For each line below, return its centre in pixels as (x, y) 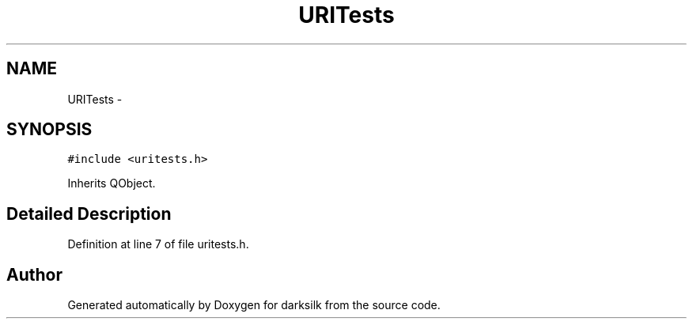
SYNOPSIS (49, 130)
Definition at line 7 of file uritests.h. (158, 244)
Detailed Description (89, 214)
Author (34, 274)
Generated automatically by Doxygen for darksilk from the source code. (254, 305)
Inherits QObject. (112, 183)
